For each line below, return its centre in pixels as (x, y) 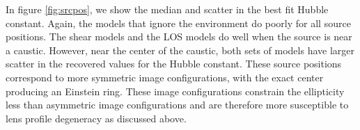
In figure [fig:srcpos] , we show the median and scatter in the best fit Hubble (167, 9)
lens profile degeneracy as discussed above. (96, 118)
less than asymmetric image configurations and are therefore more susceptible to (177, 105)
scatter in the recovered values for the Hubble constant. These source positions (174, 64)
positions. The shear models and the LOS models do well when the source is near (179, 36)
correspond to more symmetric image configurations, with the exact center (165, 77)
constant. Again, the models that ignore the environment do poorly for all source (178, 23)
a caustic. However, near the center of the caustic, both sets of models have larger (180, 50)
